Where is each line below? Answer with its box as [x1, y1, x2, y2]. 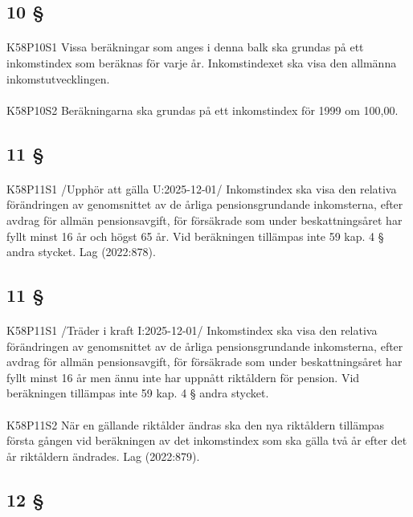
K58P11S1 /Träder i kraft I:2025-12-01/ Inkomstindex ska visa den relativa [6, 322, 378, 339]
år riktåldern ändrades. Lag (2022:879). [6, 447, 200, 464]
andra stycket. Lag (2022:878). [6, 243, 156, 260]
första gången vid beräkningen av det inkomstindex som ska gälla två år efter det [6, 432, 407, 449]
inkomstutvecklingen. [6, 70, 110, 87]
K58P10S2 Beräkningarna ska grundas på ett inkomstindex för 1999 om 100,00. [6, 101, 399, 118]
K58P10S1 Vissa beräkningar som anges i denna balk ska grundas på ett [6, 39, 364, 55]
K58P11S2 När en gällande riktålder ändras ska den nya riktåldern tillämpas [6, 416, 385, 433]
